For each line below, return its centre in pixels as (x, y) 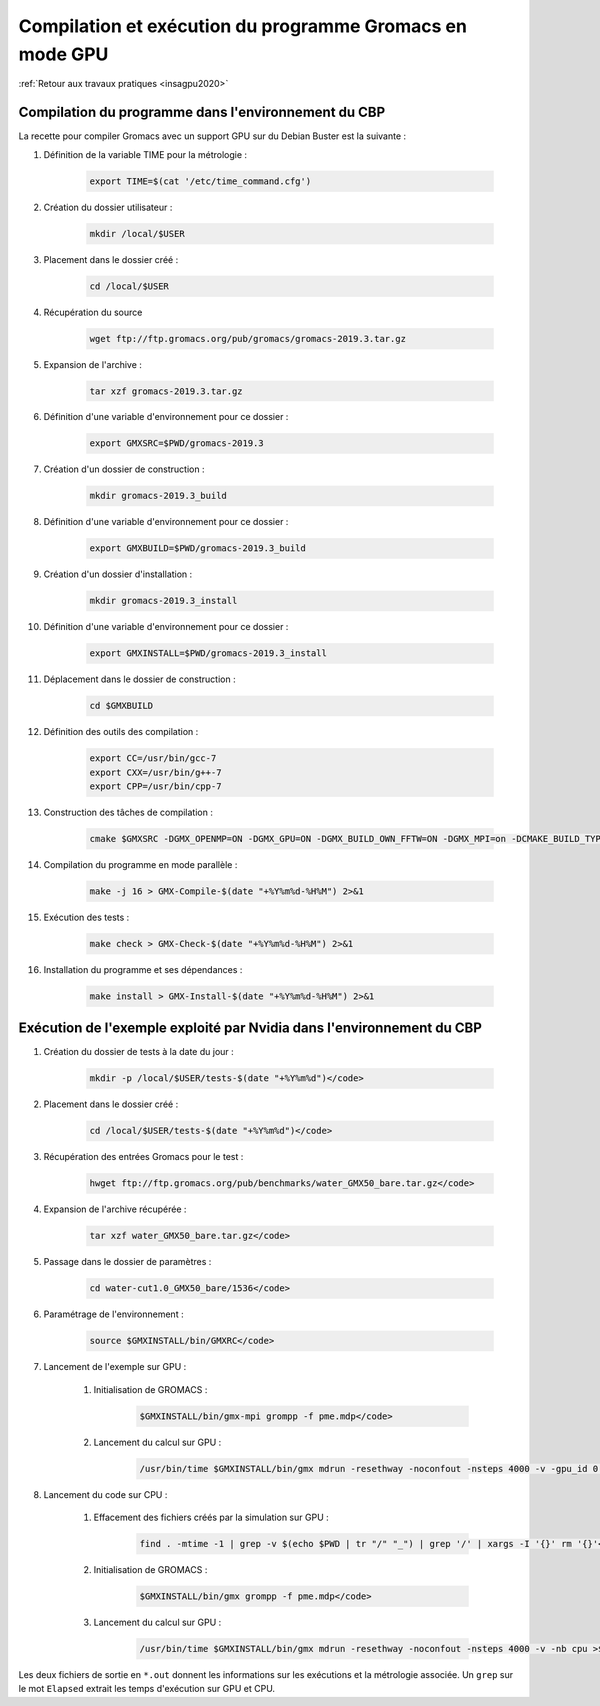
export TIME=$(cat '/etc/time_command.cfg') (200, 181)
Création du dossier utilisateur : (108, 207)
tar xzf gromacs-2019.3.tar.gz (166, 391)
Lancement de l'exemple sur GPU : (115, 1367)
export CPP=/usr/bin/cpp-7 (155, 786)
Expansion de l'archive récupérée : (115, 1209)
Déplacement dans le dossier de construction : (139, 679)
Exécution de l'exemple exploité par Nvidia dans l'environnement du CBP (250, 1028)
